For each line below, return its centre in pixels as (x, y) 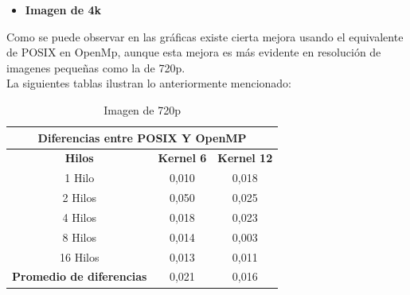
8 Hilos (79, 237)
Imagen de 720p (143, 109)
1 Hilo (80, 178)
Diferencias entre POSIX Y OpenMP (142, 137)
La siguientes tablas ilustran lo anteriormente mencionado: (149, 83)
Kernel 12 (245, 158)
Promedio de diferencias (80, 276)
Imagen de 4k (63, 10)
